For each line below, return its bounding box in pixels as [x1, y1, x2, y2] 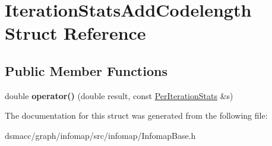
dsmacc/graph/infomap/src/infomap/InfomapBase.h [5, 129, 196, 141]
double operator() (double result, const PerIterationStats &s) [5, 89, 233, 101]
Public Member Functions [5, 61, 167, 80]
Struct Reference [5, 21, 146, 45]
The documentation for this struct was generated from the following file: [5, 109, 268, 122]
